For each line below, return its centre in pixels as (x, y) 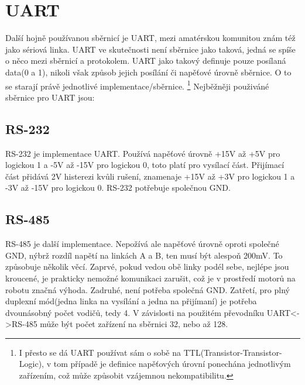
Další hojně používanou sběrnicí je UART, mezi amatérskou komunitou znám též (150, 38)
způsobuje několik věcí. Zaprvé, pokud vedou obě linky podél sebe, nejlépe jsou (147, 267)
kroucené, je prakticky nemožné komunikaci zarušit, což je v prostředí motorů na (150, 278)
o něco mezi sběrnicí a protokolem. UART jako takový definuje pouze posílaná (146, 61)
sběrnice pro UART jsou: (50, 97)
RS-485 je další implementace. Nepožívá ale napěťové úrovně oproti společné (142, 244)
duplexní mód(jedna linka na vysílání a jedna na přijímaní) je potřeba (131, 301)
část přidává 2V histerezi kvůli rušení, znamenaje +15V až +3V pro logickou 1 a (150, 176)
